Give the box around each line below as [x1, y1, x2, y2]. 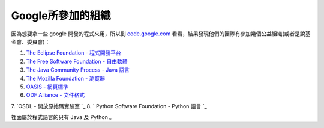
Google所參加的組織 [11, 9, 111, 22]
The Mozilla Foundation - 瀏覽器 [26, 75, 105, 82]
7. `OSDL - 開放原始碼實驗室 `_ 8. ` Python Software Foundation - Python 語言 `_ [11, 102, 207, 109]
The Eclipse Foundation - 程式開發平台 [26, 49, 121, 56]
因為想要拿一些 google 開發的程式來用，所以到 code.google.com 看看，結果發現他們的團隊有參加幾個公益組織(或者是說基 [11, 30, 311, 37]
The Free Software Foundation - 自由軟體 [26, 58, 128, 65]
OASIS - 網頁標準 [26, 83, 68, 90]
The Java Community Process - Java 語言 [26, 66, 130, 73]
